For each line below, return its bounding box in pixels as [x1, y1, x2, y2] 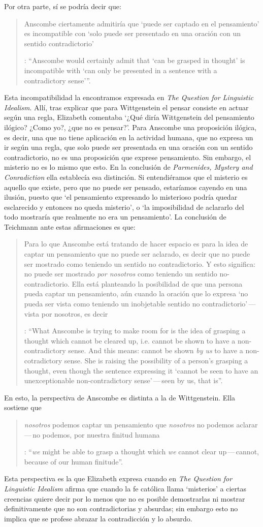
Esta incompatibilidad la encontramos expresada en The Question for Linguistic [4, 92, 253, 103]
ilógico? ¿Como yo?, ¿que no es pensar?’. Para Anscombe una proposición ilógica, [4, 121, 257, 132]
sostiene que [4, 402, 42, 413]
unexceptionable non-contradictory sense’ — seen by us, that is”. [24, 375, 223, 386]
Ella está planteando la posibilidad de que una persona [72, 278, 243, 289]
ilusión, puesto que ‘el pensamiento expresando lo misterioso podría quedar [4, 192, 238, 202]
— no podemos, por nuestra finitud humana [24, 429, 160, 440]
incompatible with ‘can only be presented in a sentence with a [24, 65, 217, 75]
